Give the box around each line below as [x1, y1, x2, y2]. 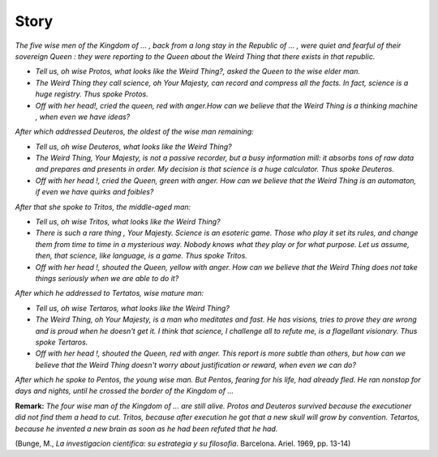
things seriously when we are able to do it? [35, 273, 179, 283]
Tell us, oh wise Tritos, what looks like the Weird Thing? [35, 217, 221, 227]
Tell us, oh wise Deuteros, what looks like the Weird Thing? [35, 142, 232, 152]
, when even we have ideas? [35, 112, 131, 122]
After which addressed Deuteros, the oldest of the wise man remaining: [15, 126, 255, 137]
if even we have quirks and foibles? [35, 187, 154, 197]
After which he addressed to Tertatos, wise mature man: [15, 288, 204, 298]
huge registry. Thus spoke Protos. [35, 89, 149, 99]
